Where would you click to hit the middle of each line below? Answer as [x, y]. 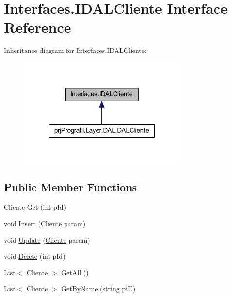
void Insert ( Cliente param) [45, 223]
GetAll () [75, 272]
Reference [38, 27]
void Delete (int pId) [35, 256]
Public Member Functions [70, 186]
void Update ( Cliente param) [47, 239]
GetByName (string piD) [99, 288]
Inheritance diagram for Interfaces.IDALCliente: [75, 50]
